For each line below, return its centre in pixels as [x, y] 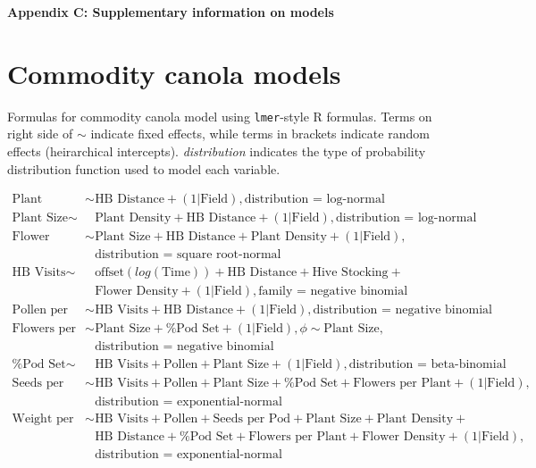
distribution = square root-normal [188, 255]
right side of [40, 134]
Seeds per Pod [252, 418]
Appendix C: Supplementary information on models [171, 12]
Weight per [43, 418]
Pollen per [40, 310]
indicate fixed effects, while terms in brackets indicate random [260, 134]
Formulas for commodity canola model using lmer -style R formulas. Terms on [220, 116]
